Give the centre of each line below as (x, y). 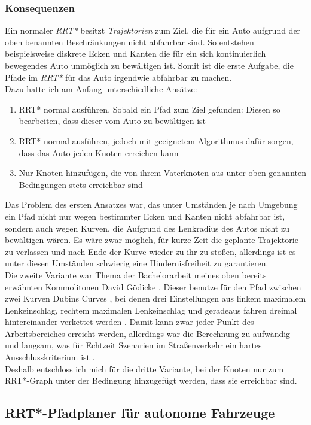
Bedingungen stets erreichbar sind (81, 184)
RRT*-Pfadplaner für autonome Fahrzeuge (140, 413)
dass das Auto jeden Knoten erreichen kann (99, 152)
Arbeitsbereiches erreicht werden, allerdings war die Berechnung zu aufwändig (148, 333)
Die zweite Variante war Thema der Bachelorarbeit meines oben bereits (136, 274)
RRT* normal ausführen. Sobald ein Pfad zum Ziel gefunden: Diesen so (150, 109)
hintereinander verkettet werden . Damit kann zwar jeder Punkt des (129, 322)
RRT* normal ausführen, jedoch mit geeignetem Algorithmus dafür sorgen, (156, 140)
